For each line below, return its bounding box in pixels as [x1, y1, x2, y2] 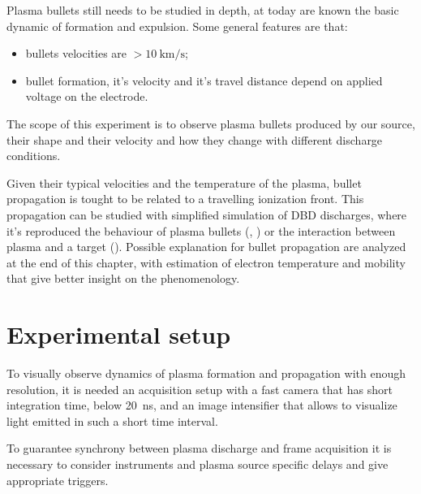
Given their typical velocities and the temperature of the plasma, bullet [6, 174, 362, 191]
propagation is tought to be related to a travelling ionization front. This [6, 190, 364, 207]
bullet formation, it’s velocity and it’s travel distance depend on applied [25, 71, 383, 89]
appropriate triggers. [6, 471, 109, 488]
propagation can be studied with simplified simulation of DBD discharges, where [6, 206, 407, 223]
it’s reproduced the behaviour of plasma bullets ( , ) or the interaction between [6, 222, 396, 239]
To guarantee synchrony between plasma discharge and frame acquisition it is [6, 440, 392, 457]
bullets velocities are [25, 45, 127, 62]
